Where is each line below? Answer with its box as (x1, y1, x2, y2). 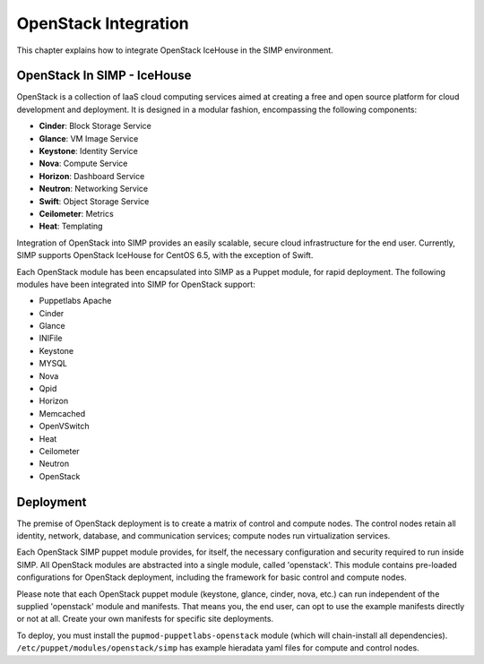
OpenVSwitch (39, 421, 90, 432)
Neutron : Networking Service (39, 184, 148, 194)
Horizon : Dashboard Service (39, 170, 145, 181)
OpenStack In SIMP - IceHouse (16, 68, 192, 83)
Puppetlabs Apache (39, 296, 112, 306)
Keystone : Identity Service (39, 146, 138, 157)
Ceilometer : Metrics (39, 208, 114, 219)
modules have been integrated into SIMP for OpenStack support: (16, 279, 255, 289)
